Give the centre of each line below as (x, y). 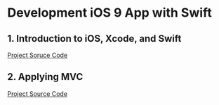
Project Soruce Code (38, 55)
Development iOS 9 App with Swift (109, 13)
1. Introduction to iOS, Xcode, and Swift (94, 39)
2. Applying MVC (45, 77)
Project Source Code (38, 94)
